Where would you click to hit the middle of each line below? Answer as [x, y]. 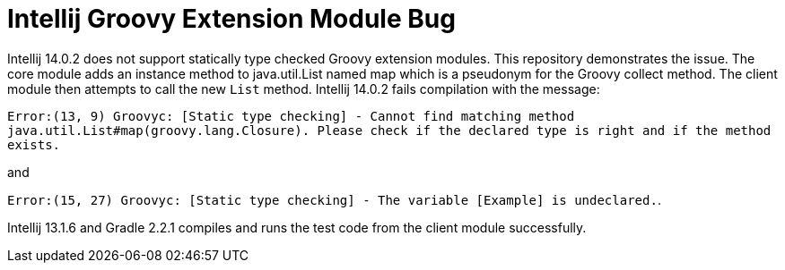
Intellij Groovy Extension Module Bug [231, 19]
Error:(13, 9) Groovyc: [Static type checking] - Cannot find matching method [291, 116]
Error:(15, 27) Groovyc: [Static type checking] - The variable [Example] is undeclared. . [334, 199]
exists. [34, 144]
